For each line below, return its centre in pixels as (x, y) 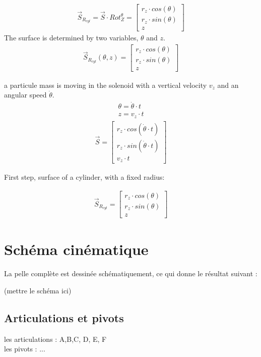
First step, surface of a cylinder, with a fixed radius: (84, 177)
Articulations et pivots (64, 317)
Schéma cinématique (76, 249)
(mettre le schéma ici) (38, 290)
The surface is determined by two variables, (71, 38)
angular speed (25, 95)
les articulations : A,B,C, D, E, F (55, 339)
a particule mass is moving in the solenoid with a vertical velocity (106, 85)
